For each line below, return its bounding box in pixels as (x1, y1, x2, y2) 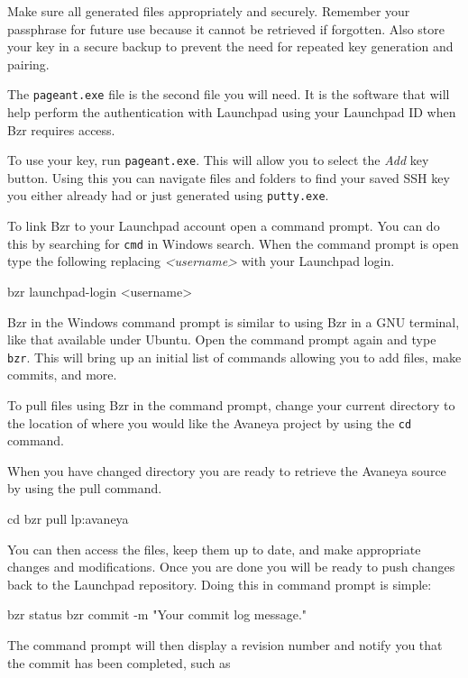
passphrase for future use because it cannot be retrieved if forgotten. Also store (7, 19, 445, 38)
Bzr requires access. (7, 120, 115, 139)
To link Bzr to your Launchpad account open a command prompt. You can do (7, 216, 440, 235)
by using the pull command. (7, 479, 162, 498)
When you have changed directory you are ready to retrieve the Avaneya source (7, 461, 446, 480)
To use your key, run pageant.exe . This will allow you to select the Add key (7, 151, 429, 169)
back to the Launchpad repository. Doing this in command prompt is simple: (7, 574, 432, 593)
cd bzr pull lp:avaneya (7, 509, 129, 528)
